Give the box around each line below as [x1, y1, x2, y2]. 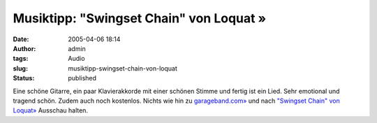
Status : [13, 74, 35, 82]
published [68, 74, 97, 82]
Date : [13, 35, 29, 43]
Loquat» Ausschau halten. [13, 106, 89, 115]
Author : [13, 44, 36, 52]
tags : [13, 55, 29, 63]
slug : [13, 64, 28, 73]
